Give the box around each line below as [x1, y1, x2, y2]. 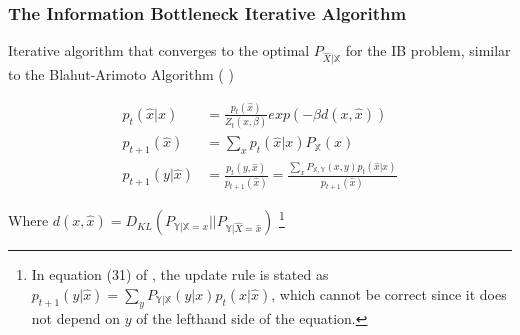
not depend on [31, 307, 121, 328]
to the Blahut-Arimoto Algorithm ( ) [8, 63, 234, 84]
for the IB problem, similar [345, 40, 511, 61]
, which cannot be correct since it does [271, 283, 507, 304]
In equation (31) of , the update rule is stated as [31, 264, 329, 285]
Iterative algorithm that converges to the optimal [8, 40, 310, 61]
